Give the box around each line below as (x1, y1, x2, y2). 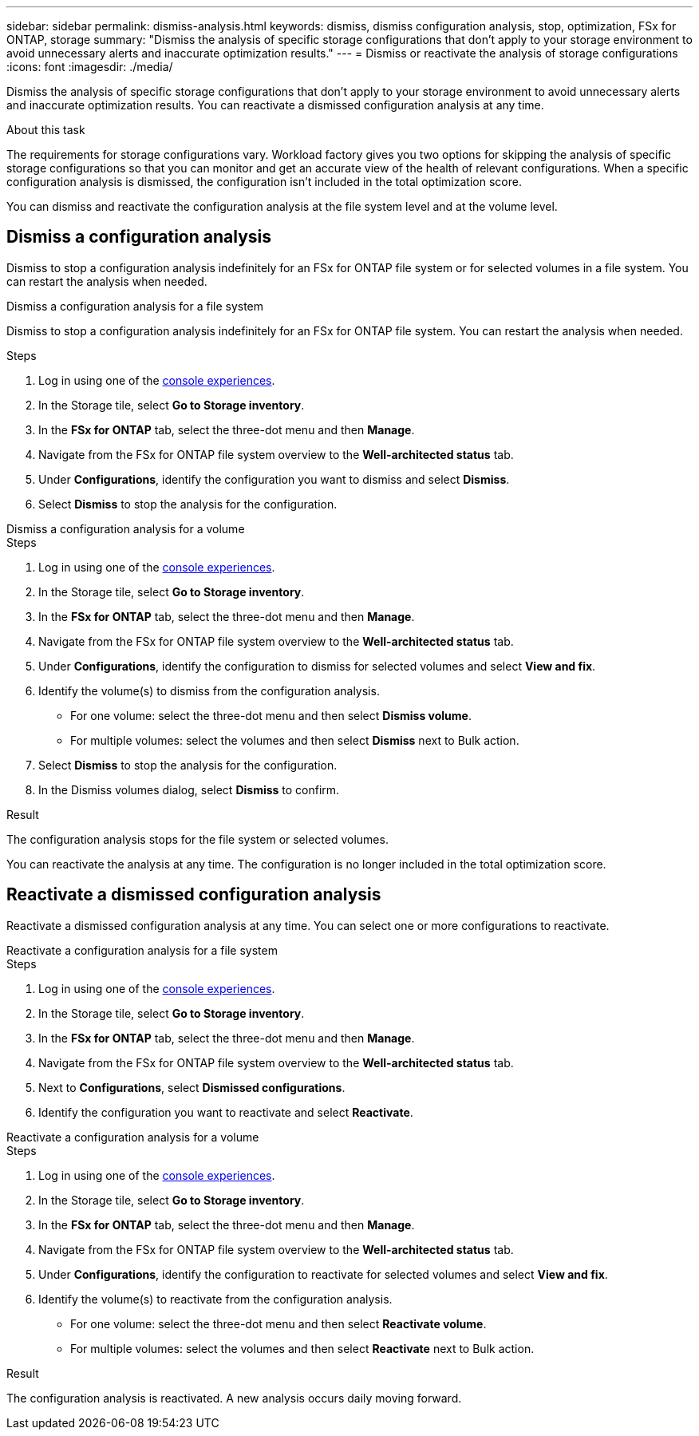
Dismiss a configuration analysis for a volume (6, 521, 245, 536)
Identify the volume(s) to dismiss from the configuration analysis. (38, 683, 380, 698)
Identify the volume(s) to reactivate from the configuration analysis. (38, 1292, 393, 1306)
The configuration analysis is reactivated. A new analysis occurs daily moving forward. (6, 1391, 462, 1405)
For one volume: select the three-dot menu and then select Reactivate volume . (70, 1316, 487, 1331)
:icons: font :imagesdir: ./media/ (6, 60, 173, 73)
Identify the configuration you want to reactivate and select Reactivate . (38, 1105, 413, 1119)
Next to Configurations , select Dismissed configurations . (38, 1080, 346, 1094)
